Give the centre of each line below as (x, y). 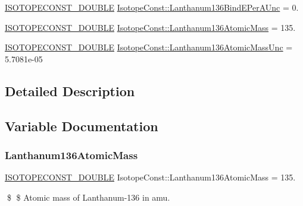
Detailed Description (70, 91)
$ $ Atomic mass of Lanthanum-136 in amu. (88, 197)
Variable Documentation (82, 126)
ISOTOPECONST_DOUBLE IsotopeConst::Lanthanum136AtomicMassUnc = (149, 47)
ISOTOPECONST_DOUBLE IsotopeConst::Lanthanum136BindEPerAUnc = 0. (152, 7)
